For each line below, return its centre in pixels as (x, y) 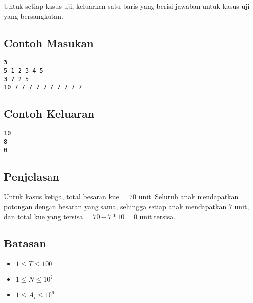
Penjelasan (32, 176)
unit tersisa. (157, 216)
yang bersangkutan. (34, 16)
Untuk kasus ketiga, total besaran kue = (66, 197)
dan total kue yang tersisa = (47, 216)
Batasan (25, 243)
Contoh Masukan (49, 42)
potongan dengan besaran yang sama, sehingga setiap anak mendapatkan (115, 206)
